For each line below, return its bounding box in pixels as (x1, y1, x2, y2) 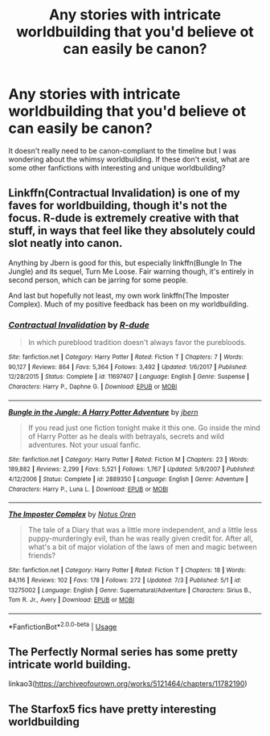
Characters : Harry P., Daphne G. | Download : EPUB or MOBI (8, 383, 178, 391)
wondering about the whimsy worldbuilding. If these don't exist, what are (8, 154, 251, 164)
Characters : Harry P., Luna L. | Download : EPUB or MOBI (8, 485, 169, 493)
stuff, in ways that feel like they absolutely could (8, 224, 256, 238)
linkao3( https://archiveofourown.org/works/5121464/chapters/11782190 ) (8, 679, 247, 689)
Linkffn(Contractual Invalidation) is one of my (8, 187, 241, 200)
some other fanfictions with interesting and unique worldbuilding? (8, 162, 226, 172)
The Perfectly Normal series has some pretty (8, 645, 239, 659)
